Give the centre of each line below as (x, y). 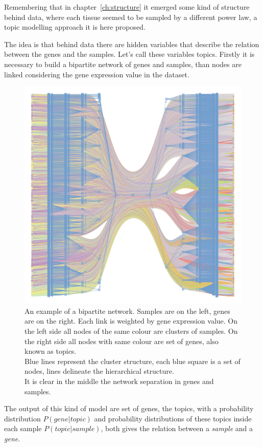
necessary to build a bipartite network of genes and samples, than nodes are (123, 64)
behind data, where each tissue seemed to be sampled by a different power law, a (131, 17)
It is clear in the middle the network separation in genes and (119, 381)
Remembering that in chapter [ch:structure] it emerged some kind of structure (127, 7)
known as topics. (51, 351)
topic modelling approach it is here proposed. (75, 27)
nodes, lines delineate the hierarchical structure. (99, 371)
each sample (23, 428)
